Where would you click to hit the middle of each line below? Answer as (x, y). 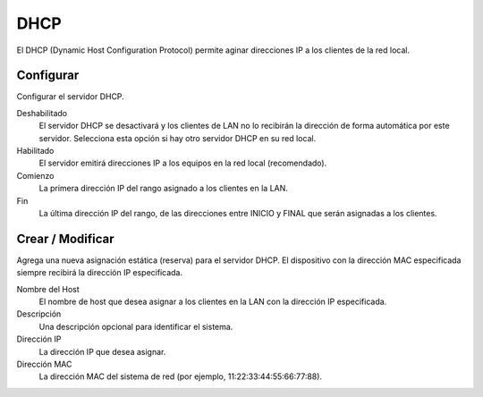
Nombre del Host (48, 289)
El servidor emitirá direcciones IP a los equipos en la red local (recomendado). (183, 163)
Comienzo (35, 175)
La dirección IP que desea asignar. (102, 351)
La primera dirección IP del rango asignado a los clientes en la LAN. (163, 189)
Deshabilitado (42, 113)
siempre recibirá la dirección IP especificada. (100, 273)
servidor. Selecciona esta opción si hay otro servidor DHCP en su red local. (178, 138)
